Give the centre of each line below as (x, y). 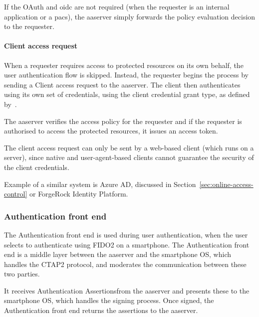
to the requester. (29, 26)
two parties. (22, 274)
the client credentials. (37, 167)
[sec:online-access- (226, 184)
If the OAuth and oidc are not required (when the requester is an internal (117, 6)
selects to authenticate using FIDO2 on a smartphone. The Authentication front (127, 244)
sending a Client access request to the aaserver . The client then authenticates (122, 84)
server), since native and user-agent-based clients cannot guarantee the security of (129, 157)
